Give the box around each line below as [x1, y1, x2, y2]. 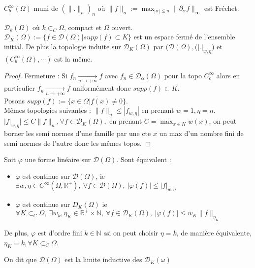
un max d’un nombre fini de [159, 128, 244, 138]
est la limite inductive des [64, 254, 142, 265]
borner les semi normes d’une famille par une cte [4, 128, 151, 138]
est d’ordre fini [37, 227, 82, 237]
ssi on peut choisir [103, 227, 159, 237]
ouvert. [111, 22, 133, 32]
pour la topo [164, 70, 202, 80]
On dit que [4, 254, 37, 265]
